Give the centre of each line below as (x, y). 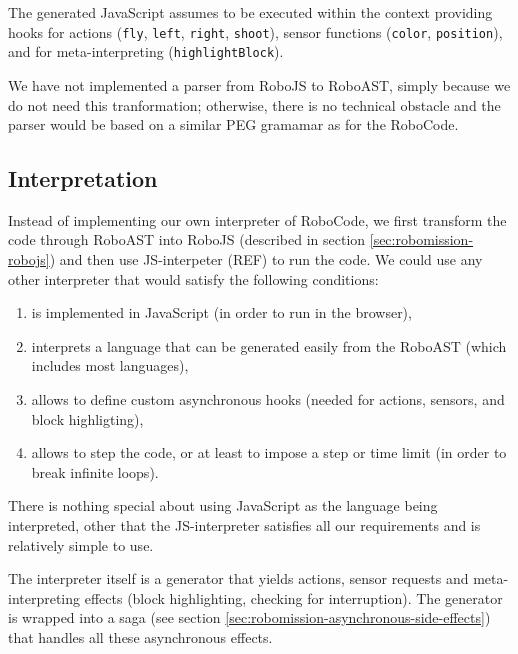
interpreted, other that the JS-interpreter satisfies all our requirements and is (244, 525)
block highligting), (87, 418)
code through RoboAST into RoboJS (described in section (187, 239)
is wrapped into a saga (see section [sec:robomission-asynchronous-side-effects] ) (249, 617)
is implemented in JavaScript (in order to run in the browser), (221, 312)
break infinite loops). (95, 471)
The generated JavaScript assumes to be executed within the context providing (250, 12)
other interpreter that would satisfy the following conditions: (193, 278)
